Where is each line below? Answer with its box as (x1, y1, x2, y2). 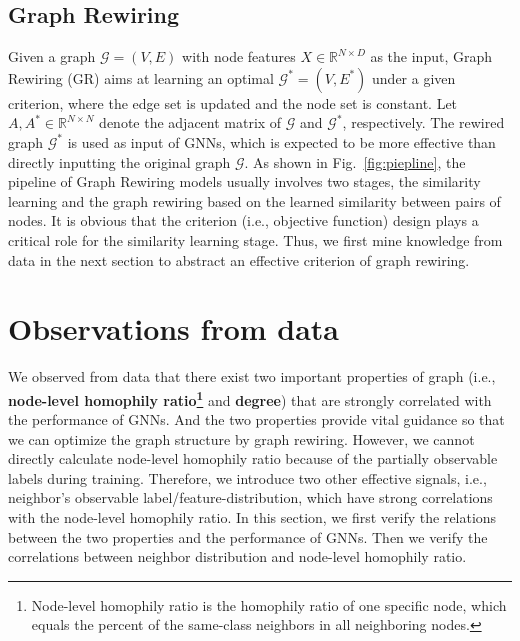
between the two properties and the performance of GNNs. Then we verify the (8, 526, 488, 547)
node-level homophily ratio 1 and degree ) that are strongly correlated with (8, 386, 492, 410)
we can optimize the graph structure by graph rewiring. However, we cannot (8, 428, 475, 449)
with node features (182, 46, 296, 67)
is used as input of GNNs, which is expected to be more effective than (67, 131, 496, 152)
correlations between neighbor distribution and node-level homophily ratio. (8, 546, 467, 567)
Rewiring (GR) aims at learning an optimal (8, 67, 274, 88)
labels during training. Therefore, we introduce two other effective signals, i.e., (8, 467, 487, 488)
